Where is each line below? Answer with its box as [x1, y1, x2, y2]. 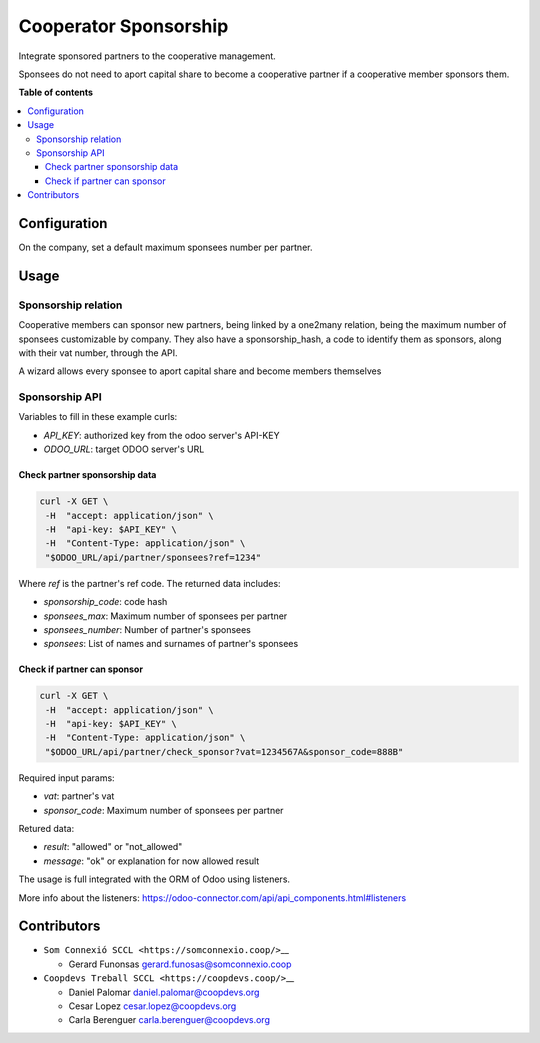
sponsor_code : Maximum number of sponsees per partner [43, 804, 284, 816]
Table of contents [18, 86, 94, 99]
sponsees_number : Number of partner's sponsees [43, 623, 252, 635]
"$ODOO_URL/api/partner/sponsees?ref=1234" [45, 551, 262, 563]
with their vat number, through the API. [18, 346, 179, 359]
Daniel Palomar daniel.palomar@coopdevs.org [68, 986, 260, 998]
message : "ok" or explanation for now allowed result [43, 855, 260, 867]
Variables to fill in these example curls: [18, 411, 178, 423]
